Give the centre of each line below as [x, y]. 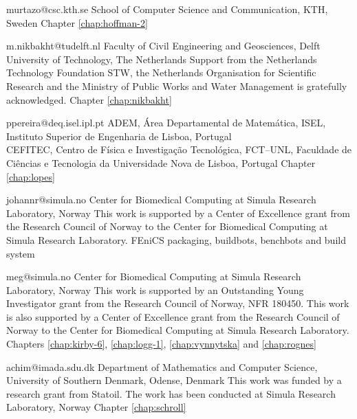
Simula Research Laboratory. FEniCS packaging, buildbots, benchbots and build [176, 239]
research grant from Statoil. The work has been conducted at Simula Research [171, 393]
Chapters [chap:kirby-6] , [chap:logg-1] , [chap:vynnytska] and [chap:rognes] [161, 344]
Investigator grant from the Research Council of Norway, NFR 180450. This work [178, 303]
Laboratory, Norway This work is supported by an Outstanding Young [155, 290]
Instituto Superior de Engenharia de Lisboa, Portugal [119, 136]
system [21, 253]
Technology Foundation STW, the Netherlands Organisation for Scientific [161, 72]
